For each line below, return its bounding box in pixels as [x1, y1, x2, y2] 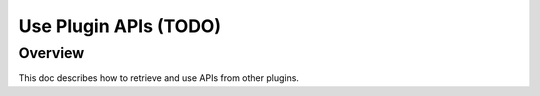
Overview [18, 44, 85, 62]
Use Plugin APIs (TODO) [18, 15, 222, 37]
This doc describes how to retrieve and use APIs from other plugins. [18, 72, 300, 84]
